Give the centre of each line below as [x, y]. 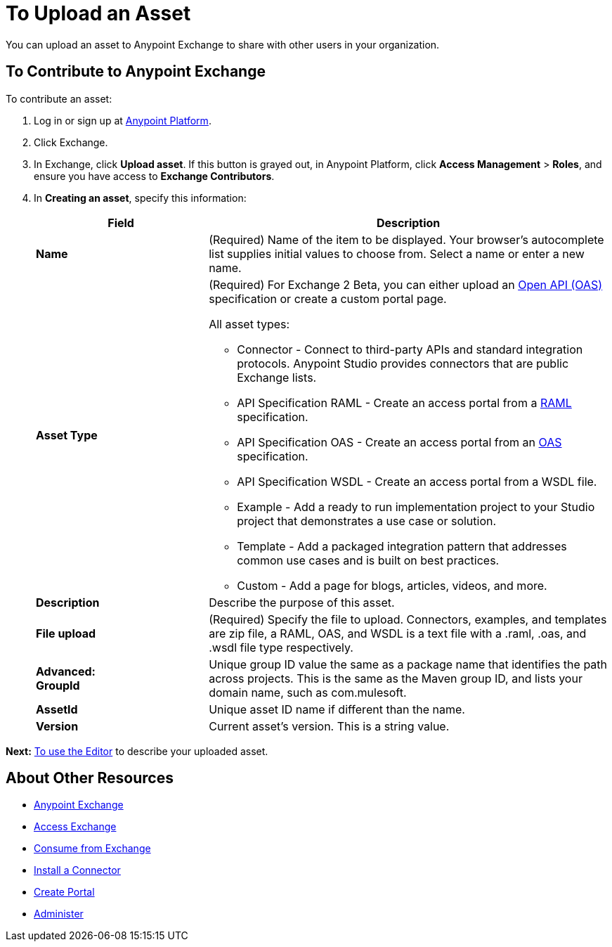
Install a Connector [77, 870]
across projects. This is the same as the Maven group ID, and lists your [396, 678]
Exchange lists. [277, 377]
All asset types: [249, 324]
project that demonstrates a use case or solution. [367, 521]
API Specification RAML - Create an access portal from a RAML [404, 402]
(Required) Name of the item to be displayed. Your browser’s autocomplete [406, 239]
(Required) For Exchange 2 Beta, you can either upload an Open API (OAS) [406, 284]
